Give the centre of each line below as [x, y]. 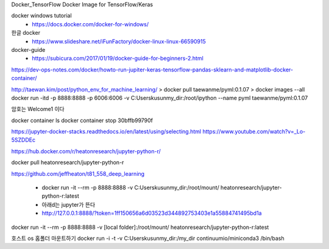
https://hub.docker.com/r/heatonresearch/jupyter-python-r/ [86, 151]
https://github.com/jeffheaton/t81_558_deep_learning [78, 173]
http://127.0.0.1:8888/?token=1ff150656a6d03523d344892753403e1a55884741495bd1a [152, 213]
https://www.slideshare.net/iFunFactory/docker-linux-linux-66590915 [119, 41]
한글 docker [26, 33]
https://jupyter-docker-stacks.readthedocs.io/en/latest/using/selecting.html [106, 132]
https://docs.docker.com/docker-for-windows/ [90, 24]
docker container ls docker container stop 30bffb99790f [82, 120]
